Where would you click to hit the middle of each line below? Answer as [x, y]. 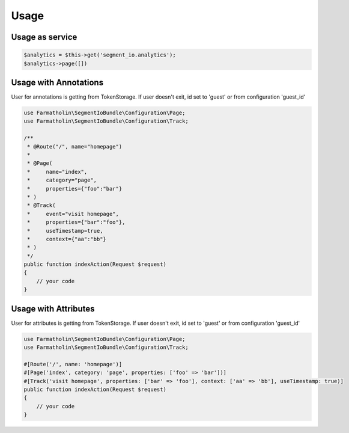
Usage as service [44, 37]
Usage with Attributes [53, 309]
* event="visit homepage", [73, 214]
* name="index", [57, 172]
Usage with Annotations [57, 82]
